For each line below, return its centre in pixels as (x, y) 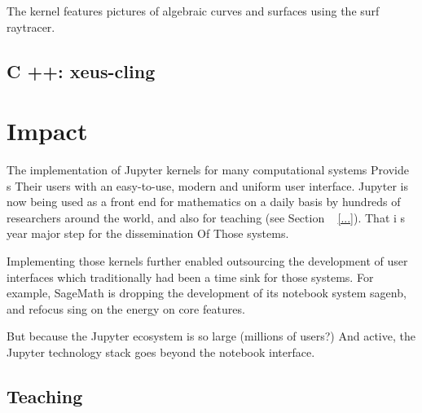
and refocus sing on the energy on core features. (126, 308)
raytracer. (31, 26)
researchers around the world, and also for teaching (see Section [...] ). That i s (206, 217)
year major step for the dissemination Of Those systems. (148, 233)
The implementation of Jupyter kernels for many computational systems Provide (208, 170)
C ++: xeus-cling (81, 70)
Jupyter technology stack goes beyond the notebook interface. (161, 352)
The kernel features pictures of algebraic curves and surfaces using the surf (193, 11)
